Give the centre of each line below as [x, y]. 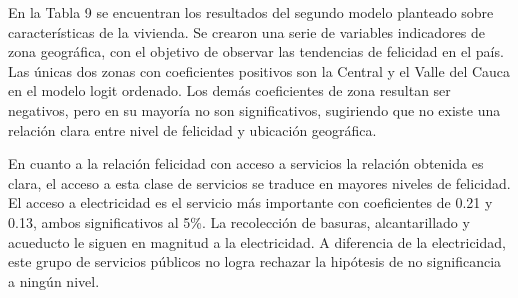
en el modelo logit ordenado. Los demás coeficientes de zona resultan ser [229, 90]
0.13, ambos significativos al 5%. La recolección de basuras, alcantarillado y [239, 221]
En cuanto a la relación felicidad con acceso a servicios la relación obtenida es [246, 163]
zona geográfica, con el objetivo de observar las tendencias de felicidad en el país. [256, 51]
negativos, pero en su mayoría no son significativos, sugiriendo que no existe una [254, 109]
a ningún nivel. [54, 280]
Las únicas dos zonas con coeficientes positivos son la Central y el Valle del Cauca [259, 70]
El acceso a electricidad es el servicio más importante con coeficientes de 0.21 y [250, 202]
